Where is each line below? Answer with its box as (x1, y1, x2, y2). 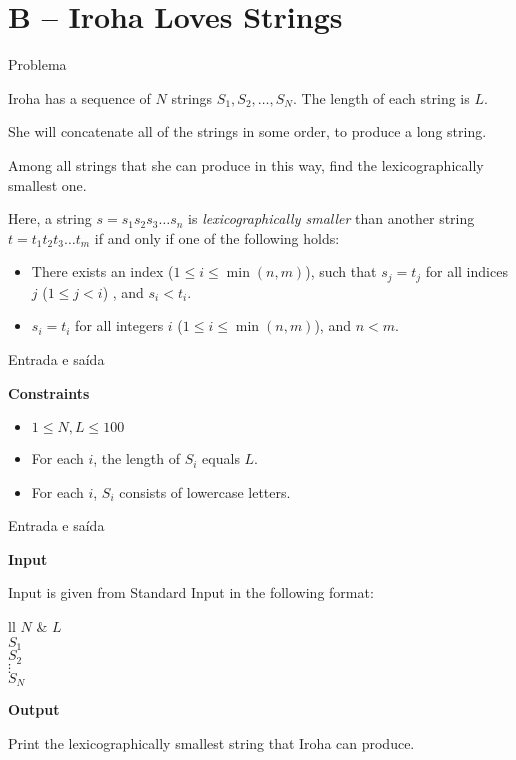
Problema (8, 54, 67, 75)
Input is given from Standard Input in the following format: (8, 582, 374, 603)
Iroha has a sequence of (8, 87, 151, 108)
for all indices (425, 261, 508, 282)
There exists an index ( (31, 261, 174, 282)
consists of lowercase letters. (119, 481, 291, 502)
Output (8, 699, 60, 720)
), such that (305, 261, 377, 282)
